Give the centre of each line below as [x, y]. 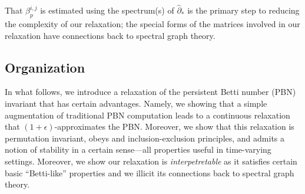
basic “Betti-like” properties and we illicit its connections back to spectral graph [150, 172]
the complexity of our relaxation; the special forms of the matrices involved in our [152, 24]
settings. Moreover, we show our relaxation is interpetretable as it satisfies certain [151, 161]
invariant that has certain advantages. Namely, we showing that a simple [136, 103]
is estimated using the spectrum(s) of [107, 10]
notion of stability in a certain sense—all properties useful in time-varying [138, 149]
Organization [45, 67]
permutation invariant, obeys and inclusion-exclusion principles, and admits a [145, 138]
